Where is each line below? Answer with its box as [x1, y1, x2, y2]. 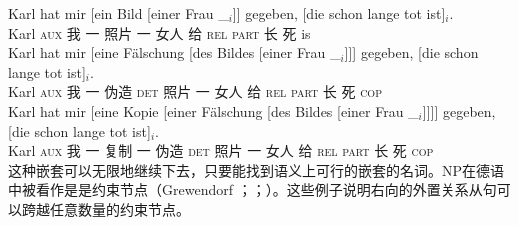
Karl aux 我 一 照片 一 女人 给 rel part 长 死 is [8, 22, 311, 43]
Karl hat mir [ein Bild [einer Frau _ [8, 3, 229, 23]
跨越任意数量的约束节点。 [21, 198, 190, 219]
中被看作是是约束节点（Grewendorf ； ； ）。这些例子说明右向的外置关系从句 [8, 179, 497, 200]
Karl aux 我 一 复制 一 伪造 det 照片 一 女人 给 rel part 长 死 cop [8, 140, 434, 161]
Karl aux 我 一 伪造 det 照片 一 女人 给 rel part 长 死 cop [8, 81, 382, 102]
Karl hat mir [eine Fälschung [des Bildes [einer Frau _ [8, 42, 341, 63]
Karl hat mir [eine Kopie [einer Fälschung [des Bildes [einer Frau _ [8, 100, 419, 121]
